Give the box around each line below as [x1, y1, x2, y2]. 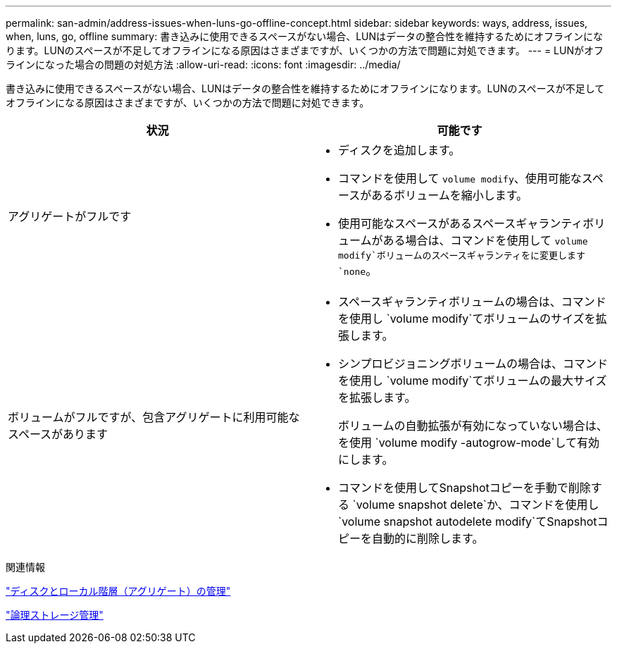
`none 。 [338, 264, 378, 278]
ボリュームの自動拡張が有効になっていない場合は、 [338, 419, 608, 433]
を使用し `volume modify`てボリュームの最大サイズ [338, 373, 607, 388]
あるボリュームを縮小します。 [371, 188, 528, 202]
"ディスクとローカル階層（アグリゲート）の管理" [6, 585, 231, 597]
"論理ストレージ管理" [6, 609, 104, 621]
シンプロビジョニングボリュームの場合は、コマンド [338, 357, 609, 371]
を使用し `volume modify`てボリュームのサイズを [338, 311, 596, 326]
